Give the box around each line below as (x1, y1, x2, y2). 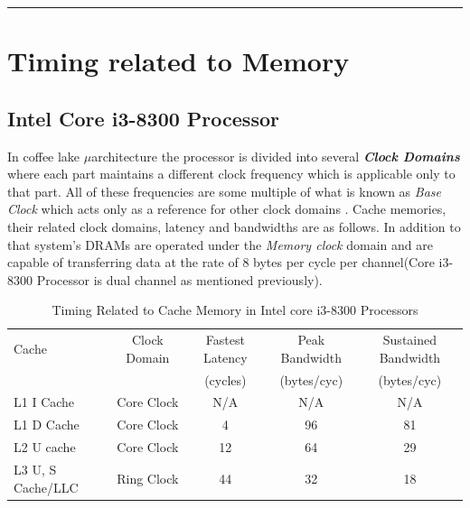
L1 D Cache (14, 415, 80, 434)
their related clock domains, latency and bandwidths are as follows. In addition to (7, 217, 461, 236)
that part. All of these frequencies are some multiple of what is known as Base (7, 181, 441, 200)
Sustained (382, 330, 437, 349)
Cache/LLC (14, 477, 79, 496)
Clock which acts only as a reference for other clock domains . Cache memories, (7, 199, 446, 218)
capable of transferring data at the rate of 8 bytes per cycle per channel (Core (7, 253, 435, 272)
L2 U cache (14, 438, 76, 457)
